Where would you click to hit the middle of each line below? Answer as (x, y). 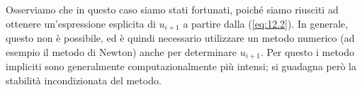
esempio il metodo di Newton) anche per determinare (121, 51)
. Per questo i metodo (307, 51)
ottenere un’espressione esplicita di (81, 23)
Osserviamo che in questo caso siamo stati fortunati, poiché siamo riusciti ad (172, 9)
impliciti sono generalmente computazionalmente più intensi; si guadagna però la (181, 66)
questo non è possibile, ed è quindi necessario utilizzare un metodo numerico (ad (180, 38)
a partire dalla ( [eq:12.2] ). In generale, (266, 23)
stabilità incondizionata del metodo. (84, 80)
